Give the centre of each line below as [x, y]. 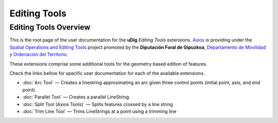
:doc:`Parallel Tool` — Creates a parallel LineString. [76, 97]
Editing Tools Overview [50, 27]
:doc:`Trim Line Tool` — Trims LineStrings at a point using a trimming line [100, 111]
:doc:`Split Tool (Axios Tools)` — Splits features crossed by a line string [98, 104]
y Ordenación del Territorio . [39, 54]
